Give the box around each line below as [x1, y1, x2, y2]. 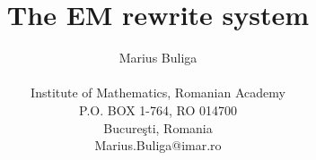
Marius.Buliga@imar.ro [94, 136, 222, 155]
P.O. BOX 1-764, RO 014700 [79, 100, 237, 119]
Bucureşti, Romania [103, 118, 213, 137]
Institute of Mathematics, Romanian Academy [31, 83, 285, 102]
